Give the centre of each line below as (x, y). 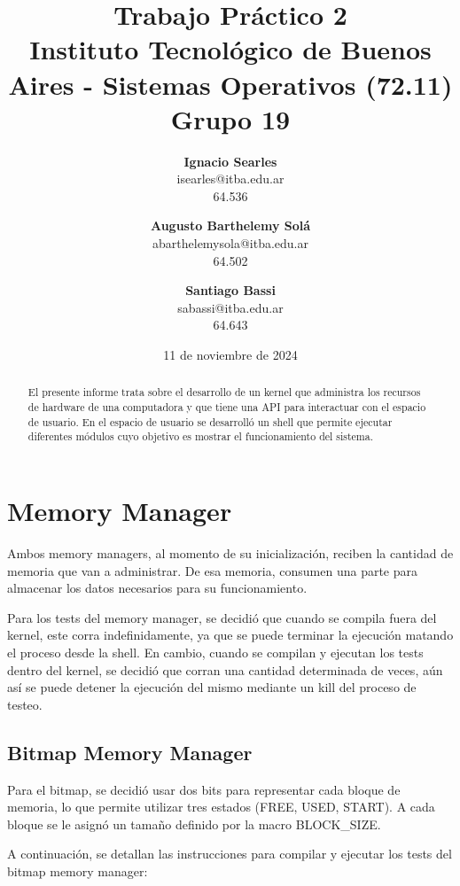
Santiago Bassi (230, 290)
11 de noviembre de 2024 (230, 355)
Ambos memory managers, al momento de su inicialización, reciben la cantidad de (230, 552)
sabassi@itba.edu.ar (230, 307)
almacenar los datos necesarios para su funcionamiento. (157, 588)
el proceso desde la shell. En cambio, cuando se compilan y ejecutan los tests (215, 652)
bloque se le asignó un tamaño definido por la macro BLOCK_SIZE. (194, 824)
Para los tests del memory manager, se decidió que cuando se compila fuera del (222, 617)
